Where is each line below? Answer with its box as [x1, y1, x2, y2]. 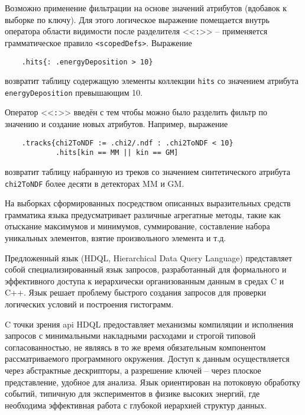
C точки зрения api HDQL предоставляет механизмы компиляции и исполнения [5, 317, 294, 330]
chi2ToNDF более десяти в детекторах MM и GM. [5, 177, 184, 189]
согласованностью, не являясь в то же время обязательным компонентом [5, 341, 266, 353]
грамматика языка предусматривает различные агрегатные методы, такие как [5, 208, 281, 221]
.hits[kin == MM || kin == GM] [55, 148, 179, 157]
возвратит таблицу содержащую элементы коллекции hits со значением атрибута [5, 74, 299, 87]
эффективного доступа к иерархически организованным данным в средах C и [5, 274, 284, 287]
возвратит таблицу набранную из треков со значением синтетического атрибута [5, 166, 290, 178]
